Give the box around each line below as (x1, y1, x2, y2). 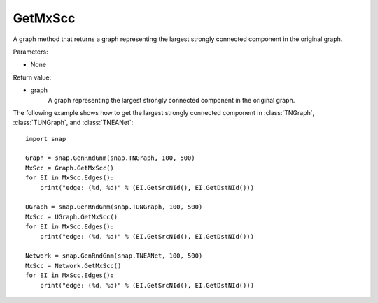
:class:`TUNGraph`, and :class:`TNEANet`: (13, 119, 134, 127)
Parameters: (13, 47, 48, 56)
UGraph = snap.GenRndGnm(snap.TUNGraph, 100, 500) (25, 203, 203, 211)
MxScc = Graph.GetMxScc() (25, 164, 115, 172)
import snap (25, 135, 66, 142)
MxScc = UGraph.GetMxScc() (25, 213, 118, 221)
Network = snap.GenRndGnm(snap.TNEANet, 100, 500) (25, 252, 203, 260)
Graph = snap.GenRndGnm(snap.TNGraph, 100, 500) (25, 154, 195, 162)
